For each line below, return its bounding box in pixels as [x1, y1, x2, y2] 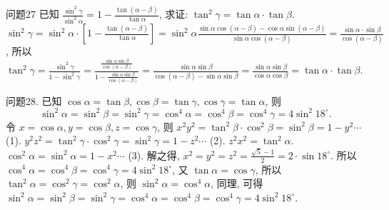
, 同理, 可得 [211, 176, 263, 191]
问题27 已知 [6, 6, 59, 21]
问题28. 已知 [6, 93, 62, 108]
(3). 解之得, [128, 147, 180, 162]
